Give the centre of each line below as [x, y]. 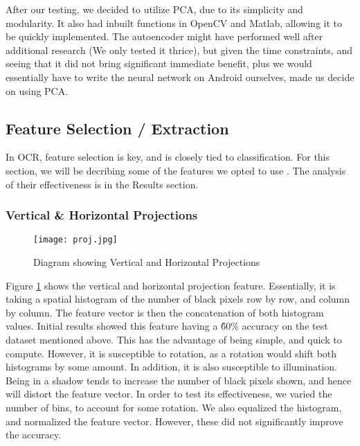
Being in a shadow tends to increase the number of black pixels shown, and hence [179, 380]
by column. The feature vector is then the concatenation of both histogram [165, 312]
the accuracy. [34, 435]
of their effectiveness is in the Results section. [102, 184]
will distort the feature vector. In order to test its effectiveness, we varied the [169, 394]
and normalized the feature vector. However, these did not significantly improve [174, 421]
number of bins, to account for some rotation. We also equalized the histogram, [174, 407]
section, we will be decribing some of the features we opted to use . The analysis [176, 170]
